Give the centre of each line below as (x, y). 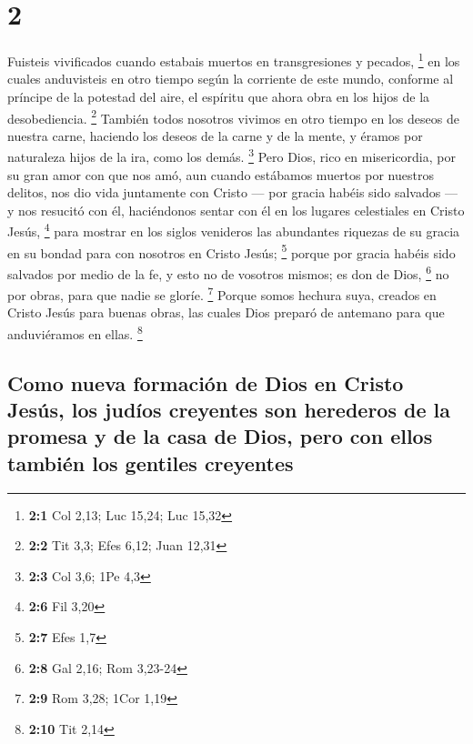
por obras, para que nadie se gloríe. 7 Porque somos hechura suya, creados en (222, 293)
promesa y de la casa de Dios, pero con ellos (220, 436)
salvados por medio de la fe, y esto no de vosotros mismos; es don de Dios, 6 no (228, 272)
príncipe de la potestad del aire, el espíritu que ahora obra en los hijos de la (219, 96)
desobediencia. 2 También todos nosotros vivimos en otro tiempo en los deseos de (233, 116)
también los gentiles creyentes (151, 462)
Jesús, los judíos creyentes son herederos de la (229, 410)
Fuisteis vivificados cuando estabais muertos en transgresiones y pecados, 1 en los (234, 60)
